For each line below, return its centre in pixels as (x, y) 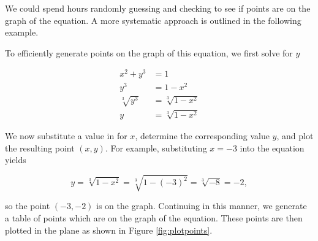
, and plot (295, 136)
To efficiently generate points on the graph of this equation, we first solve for (149, 52)
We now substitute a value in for (66, 136)
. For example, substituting (156, 147)
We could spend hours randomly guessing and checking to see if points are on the (158, 8)
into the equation (272, 147)
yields (16, 160)
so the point (28, 206)
